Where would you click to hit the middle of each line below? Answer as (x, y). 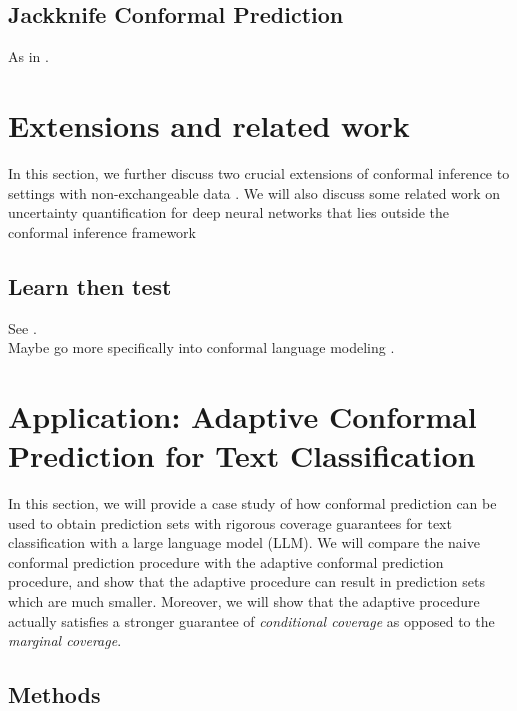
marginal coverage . (65, 640)
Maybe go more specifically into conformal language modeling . (201, 347)
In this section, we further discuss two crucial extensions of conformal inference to (259, 172)
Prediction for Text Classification (242, 455)
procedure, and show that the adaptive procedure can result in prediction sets (246, 581)
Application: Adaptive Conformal (242, 415)
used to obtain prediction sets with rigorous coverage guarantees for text (230, 522)
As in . (28, 56)
